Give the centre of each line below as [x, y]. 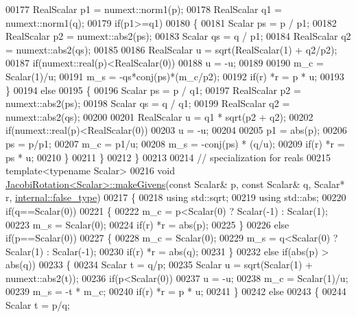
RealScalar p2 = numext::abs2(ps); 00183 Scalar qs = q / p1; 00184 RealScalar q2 [178, 36]
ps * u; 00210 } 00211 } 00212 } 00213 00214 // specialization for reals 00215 [168, 157]
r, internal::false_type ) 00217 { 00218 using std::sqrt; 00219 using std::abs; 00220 [176, 197]
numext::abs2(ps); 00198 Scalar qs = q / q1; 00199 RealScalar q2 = [148, 103]
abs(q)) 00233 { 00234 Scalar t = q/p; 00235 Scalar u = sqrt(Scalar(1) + [159, 265]
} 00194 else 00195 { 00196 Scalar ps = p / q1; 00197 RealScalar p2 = [153, 90]
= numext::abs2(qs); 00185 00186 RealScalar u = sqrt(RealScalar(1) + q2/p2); [171, 49]
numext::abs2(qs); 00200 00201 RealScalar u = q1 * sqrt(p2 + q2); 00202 [159, 116]
